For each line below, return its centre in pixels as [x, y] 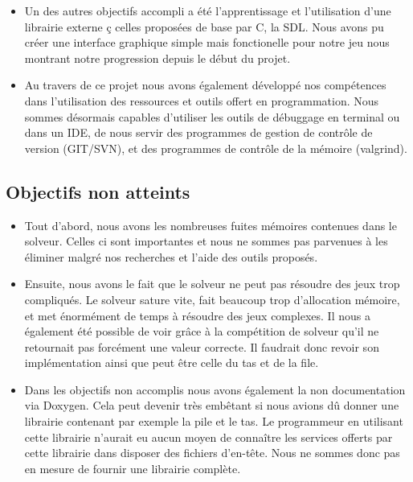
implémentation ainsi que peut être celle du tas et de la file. [172, 363]
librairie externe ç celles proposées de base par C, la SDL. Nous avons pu [204, 26]
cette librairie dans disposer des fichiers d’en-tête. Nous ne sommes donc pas [212, 453]
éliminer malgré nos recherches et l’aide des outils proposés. [171, 256]
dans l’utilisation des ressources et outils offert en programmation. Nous [202, 100]
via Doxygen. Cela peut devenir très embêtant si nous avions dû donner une [212, 405]
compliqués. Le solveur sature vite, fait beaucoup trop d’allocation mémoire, [212, 299]
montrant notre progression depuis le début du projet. [157, 58]
